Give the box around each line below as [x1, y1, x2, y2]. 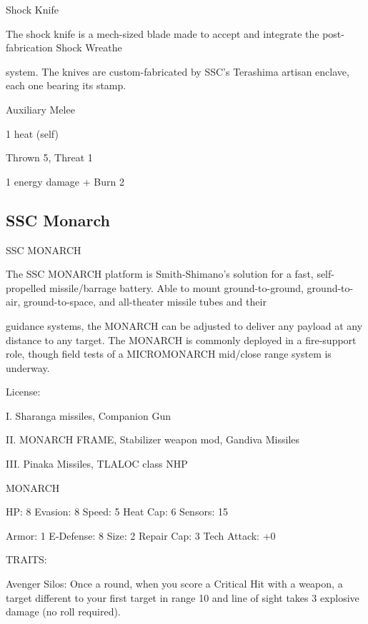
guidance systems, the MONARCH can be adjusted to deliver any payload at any [6, 318, 363, 333]
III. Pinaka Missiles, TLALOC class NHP [6, 456, 188, 471]
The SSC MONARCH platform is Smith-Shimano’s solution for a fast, [6, 266, 314, 281]
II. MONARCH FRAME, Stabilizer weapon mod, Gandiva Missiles [6, 432, 300, 447]
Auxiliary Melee [6, 101, 75, 116]
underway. [6, 360, 50, 375]
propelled [6, 280, 46, 295]
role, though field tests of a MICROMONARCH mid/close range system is [6, 346, 332, 361]
